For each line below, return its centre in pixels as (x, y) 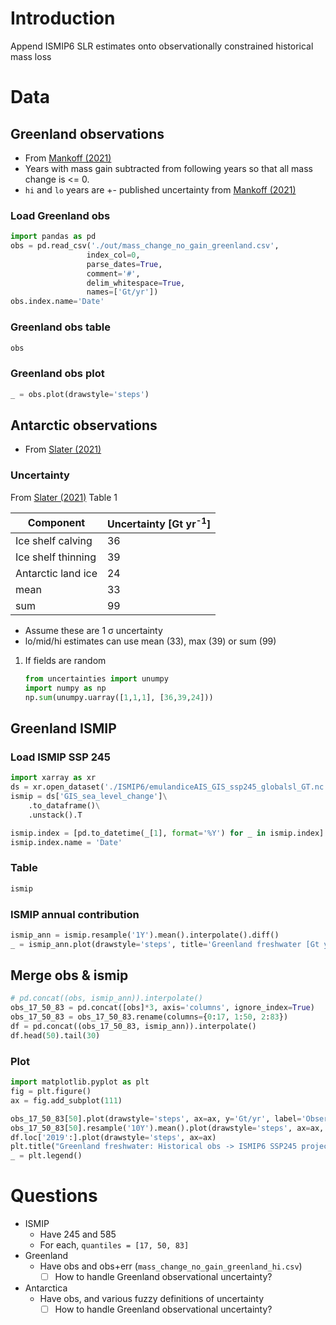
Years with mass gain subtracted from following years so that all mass (168, 168)
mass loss (31, 56)
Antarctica (46, 1288)
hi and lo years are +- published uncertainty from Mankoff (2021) (160, 189)
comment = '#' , (113, 273)
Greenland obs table (60, 327)
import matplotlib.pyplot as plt (80, 1082)
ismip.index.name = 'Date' (66, 842)
